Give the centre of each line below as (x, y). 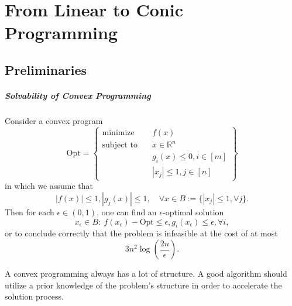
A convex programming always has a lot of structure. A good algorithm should (146, 273)
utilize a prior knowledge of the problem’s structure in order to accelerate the (143, 285)
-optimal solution (193, 212)
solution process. (34, 296)
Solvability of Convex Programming (78, 95)
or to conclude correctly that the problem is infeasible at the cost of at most (141, 233)
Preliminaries (46, 69)
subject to (120, 145)
